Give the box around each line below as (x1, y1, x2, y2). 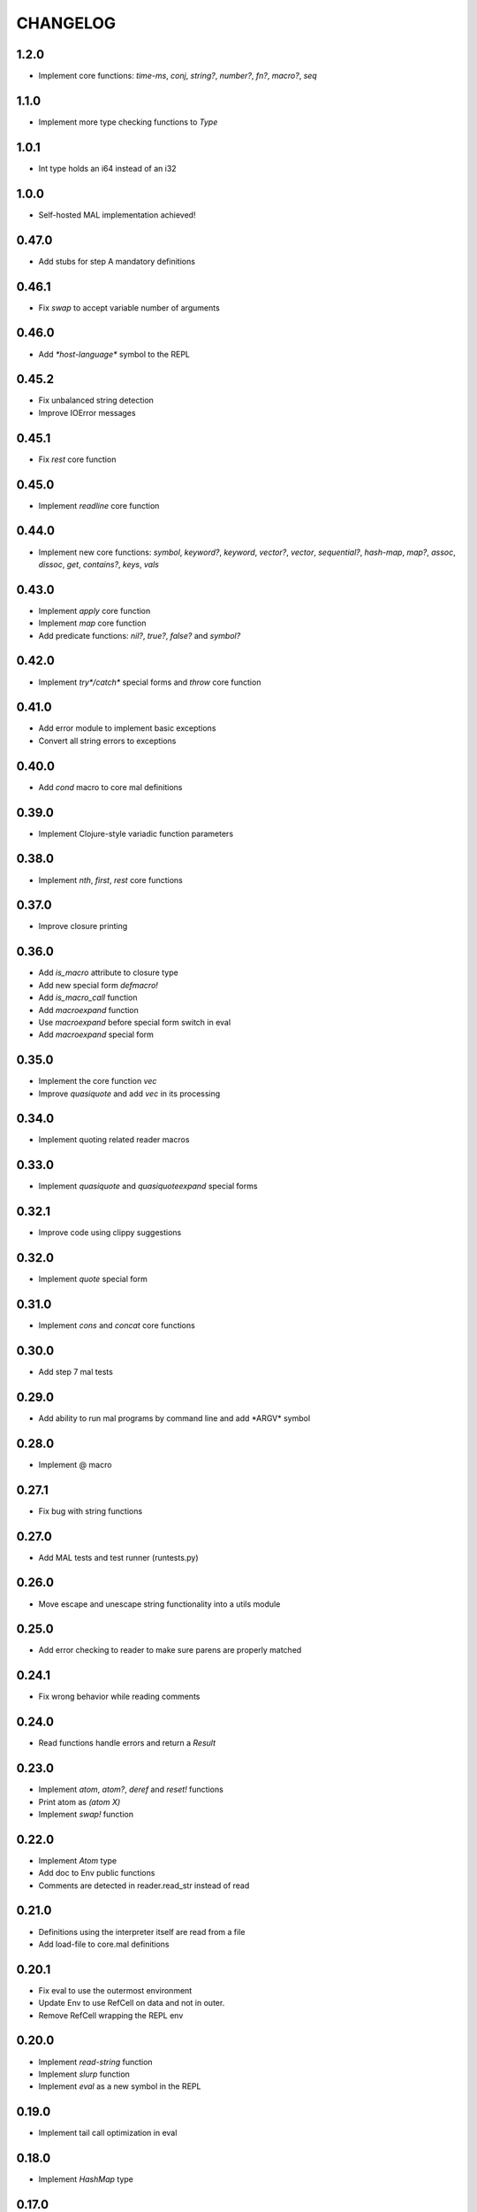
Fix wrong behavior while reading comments (38, 1691, 201, 1702)
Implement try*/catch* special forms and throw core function (38, 677, 261, 687)
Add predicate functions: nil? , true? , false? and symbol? (38, 630, 241, 641)
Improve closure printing (38, 921, 128, 932)
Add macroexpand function (38, 1004, 139, 1015)
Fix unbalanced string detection (38, 395, 155, 406)
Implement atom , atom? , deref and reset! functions (38, 1784, 224, 1795)
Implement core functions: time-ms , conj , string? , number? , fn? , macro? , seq (38, 71, 317, 81)
